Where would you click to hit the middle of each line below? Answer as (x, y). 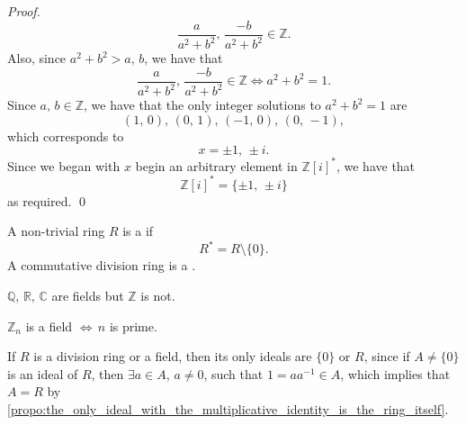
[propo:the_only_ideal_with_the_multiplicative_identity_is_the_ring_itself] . (228, 409)
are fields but (88, 296)
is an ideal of (43, 373)
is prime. (133, 326)
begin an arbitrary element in (216, 165)
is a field (49, 326)
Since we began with (64, 165)
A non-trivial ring (56, 231)
